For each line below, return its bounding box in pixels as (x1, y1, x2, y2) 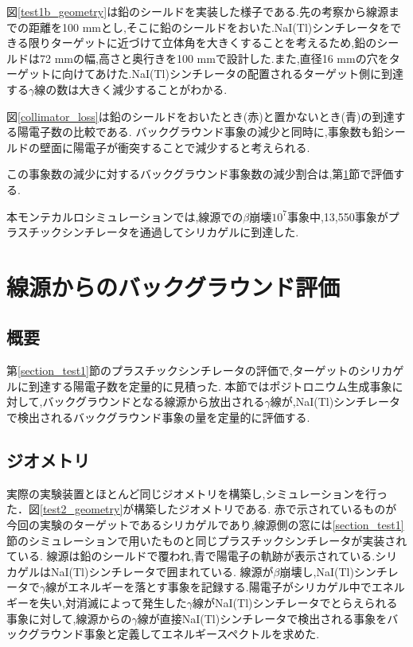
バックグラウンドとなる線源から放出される (42, 393, 265, 410)
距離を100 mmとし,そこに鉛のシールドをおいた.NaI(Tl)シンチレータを (28, 18, 391, 35)
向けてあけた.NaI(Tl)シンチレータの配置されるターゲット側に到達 (61, 65, 403, 82)
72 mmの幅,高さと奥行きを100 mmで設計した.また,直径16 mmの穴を (39, 49, 389, 66)
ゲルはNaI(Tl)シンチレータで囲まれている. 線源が (17, 563, 274, 579)
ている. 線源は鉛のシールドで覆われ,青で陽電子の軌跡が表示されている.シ (6, 548, 387, 564)
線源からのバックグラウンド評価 (6, 270, 340, 302)
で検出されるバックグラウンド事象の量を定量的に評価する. (6, 409, 310, 426)
